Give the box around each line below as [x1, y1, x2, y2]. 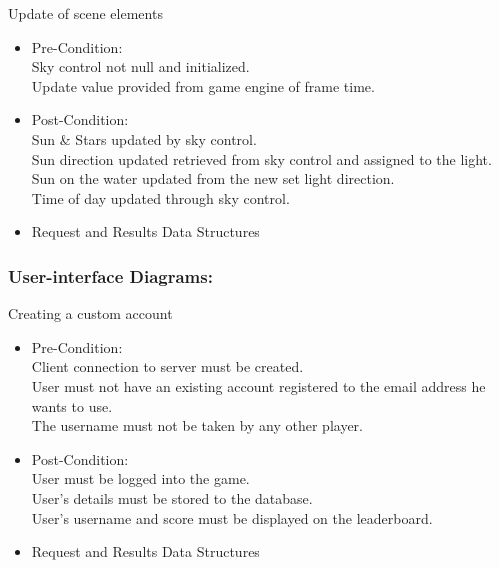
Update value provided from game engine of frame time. [31, 75, 375, 96]
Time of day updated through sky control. [31, 187, 290, 208]
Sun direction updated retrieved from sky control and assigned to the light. [31, 148, 492, 169]
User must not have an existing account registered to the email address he [31, 375, 486, 396]
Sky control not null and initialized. [31, 56, 250, 77]
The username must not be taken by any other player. [31, 415, 363, 436]
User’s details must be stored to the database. [31, 487, 313, 508]
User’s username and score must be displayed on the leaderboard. [31, 507, 433, 528]
